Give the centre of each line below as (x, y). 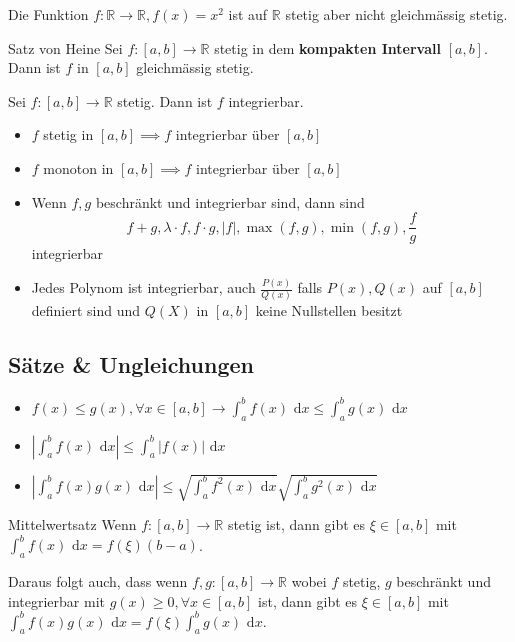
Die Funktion (48, 14)
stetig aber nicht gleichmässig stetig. (396, 14)
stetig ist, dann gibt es (296, 524)
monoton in (78, 167)
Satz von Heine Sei (65, 47)
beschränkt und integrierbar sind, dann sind (230, 201)
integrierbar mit (56, 600)
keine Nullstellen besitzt (329, 310)
